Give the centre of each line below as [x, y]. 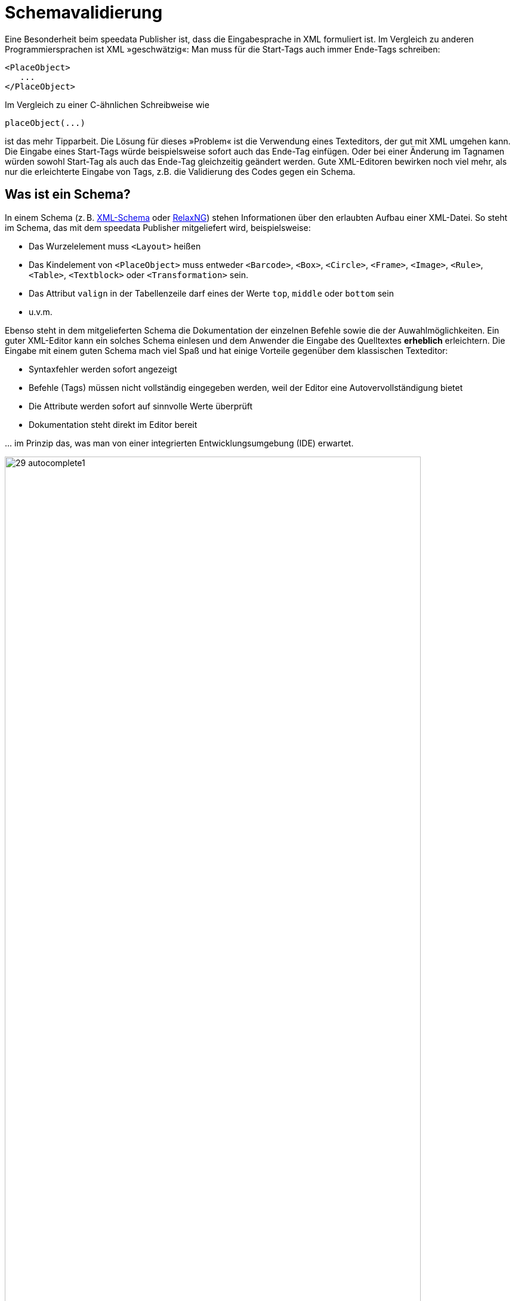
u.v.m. [41, 312]
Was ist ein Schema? [68, 195]
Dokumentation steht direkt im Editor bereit [113, 424]
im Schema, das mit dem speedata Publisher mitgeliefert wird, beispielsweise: [158, 227]
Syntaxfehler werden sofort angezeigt [103, 369]
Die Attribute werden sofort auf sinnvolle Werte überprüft [141, 406]
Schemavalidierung [84, 13]
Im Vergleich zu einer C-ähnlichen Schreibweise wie [107, 104]
